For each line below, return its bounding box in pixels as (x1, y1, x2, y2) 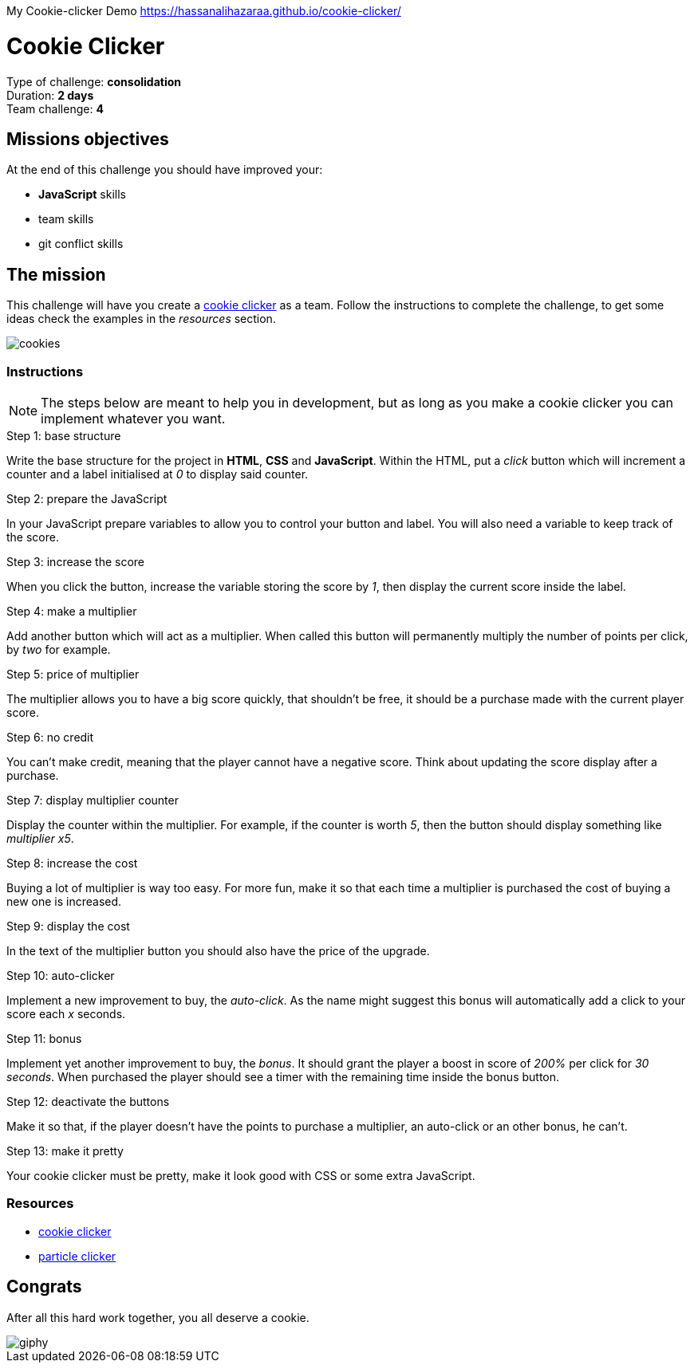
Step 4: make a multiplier (6, 604, 137, 618)
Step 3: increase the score (6, 554, 145, 568)
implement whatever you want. (41, 410, 226, 427)
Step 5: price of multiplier (6, 667, 140, 681)
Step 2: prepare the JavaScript (6, 491, 168, 506)
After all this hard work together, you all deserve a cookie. (6, 1310, 310, 1324)
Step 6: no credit (6, 730, 94, 744)
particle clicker (38, 1249, 116, 1263)
